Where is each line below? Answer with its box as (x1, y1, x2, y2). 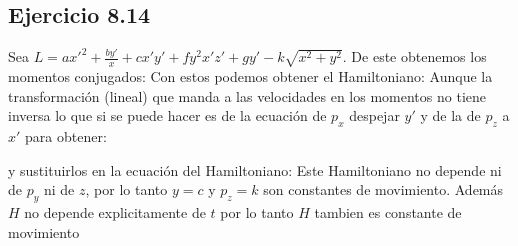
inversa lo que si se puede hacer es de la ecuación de (8, 105, 327, 126)
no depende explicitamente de (24, 202, 206, 222)
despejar (349, 105, 400, 126)
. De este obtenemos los (342, 46, 487, 67)
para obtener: (25, 126, 107, 147)
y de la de (420, 105, 481, 126)
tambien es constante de (314, 202, 462, 222)
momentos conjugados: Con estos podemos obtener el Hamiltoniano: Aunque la (8, 66, 493, 87)
